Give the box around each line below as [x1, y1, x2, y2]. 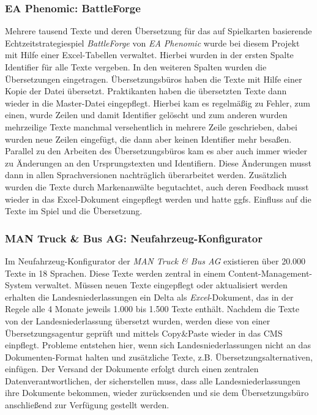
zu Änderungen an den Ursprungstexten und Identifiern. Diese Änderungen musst [5, 156, 311, 169]
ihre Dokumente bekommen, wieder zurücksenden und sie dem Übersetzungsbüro [5, 386, 309, 399]
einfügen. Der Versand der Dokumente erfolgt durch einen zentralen [5, 362, 259, 375]
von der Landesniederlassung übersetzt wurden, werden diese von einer [5, 314, 270, 327]
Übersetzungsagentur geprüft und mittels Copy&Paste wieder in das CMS [5, 326, 283, 339]
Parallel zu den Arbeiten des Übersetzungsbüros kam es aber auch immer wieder [5, 144, 307, 157]
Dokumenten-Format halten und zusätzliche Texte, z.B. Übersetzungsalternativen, [5, 350, 313, 363]
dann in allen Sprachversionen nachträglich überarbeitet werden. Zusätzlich [5, 168, 287, 181]
